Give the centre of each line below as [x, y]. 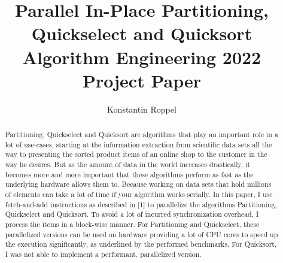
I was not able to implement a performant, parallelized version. [103, 254]
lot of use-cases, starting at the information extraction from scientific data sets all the [139, 144]
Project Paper [142, 80]
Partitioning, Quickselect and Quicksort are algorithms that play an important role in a [141, 134]
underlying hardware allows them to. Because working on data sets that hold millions [138, 184]
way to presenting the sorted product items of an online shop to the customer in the [136, 154]
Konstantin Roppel [142, 109]
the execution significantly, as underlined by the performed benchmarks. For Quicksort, [141, 244]
